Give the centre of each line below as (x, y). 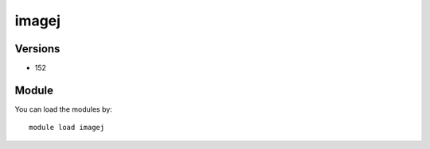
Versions (37, 49)
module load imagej (67, 128)
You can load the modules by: (64, 109)
